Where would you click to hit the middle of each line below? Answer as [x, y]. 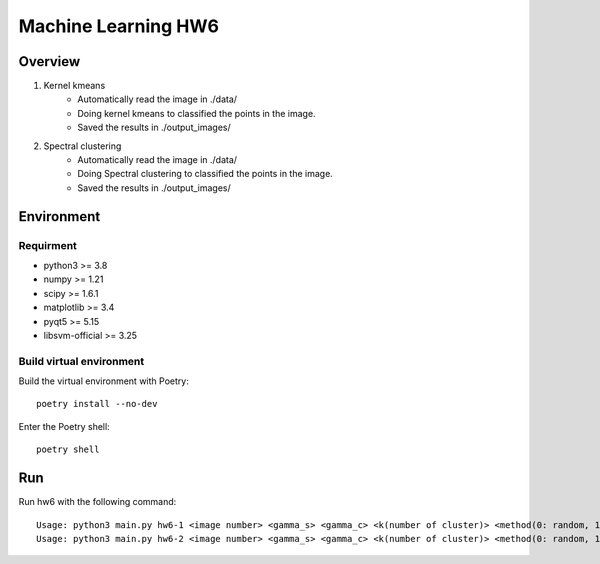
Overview [49, 61]
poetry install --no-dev [97, 404]
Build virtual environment [81, 361]
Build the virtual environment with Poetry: [103, 381]
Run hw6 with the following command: [97, 502]
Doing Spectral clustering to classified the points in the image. [205, 174]
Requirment [47, 245]
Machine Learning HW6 [119, 26]
